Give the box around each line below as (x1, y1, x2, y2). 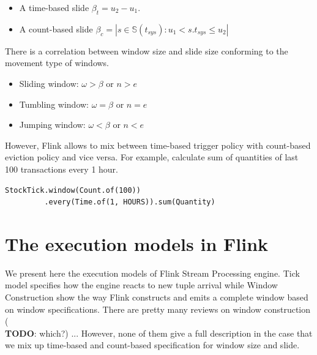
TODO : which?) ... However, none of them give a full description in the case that (5, 326, 313, 339)
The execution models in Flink (5, 231, 269, 256)
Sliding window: (19, 77, 79, 89)
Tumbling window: (19, 97, 89, 110)
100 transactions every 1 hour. (5, 162, 118, 175)
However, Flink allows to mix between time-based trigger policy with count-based (5, 138, 311, 151)
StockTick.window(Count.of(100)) (5, 185, 141, 195)
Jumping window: (19, 118, 86, 131)
